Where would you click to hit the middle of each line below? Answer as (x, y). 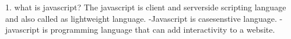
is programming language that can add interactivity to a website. (159, 30)
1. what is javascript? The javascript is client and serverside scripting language (146, 7)
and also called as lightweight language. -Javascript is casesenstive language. (141, 18)
